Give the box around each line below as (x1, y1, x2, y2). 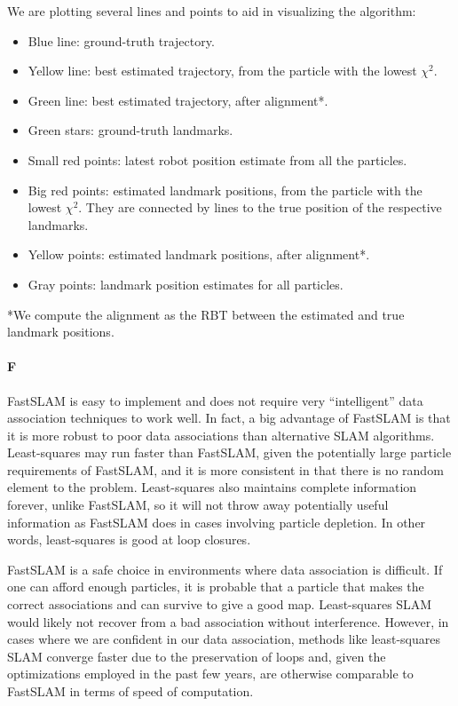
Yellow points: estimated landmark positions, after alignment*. (28, 245, 370, 264)
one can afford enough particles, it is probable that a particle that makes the (7, 577, 424, 596)
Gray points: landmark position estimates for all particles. (28, 274, 343, 293)
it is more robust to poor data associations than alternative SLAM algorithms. (7, 425, 435, 444)
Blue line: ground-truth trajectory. (28, 31, 215, 50)
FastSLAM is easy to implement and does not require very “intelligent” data (7, 391, 423, 409)
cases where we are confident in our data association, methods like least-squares (7, 630, 440, 648)
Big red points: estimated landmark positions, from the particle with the (28, 180, 422, 199)
